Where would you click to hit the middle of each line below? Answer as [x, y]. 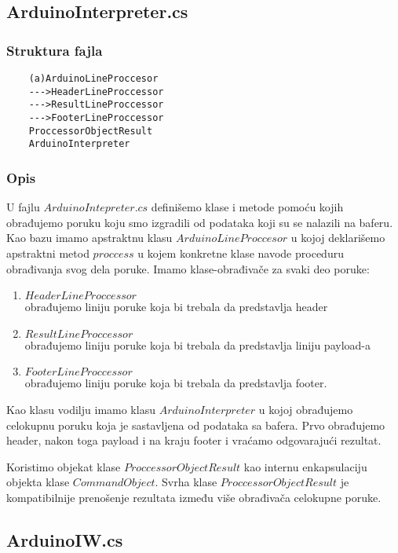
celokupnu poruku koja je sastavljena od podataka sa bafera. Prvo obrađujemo [196, 425]
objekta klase [38, 482]
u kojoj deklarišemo [338, 238]
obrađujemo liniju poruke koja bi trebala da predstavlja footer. [176, 383]
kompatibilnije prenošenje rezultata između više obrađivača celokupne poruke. [194, 497]
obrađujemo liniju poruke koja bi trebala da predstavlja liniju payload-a [197, 344]
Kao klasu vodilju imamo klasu [81, 409]
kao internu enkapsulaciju [305, 466]
